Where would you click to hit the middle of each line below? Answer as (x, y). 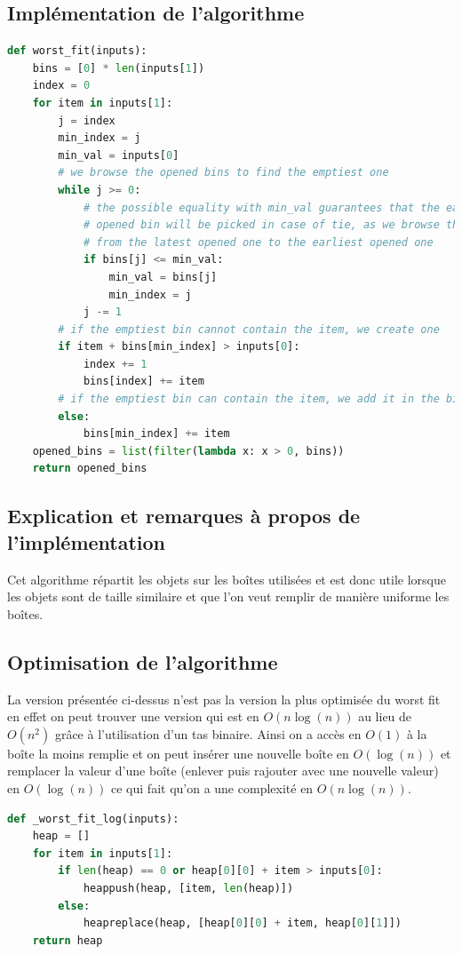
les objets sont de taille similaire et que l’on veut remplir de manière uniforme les (228, 596)
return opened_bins (90, 469)
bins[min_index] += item (156, 434)
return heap (68, 940)
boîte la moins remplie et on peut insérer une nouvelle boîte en (178, 753)
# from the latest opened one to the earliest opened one (258, 242)
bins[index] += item (143, 382)
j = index (87, 120)
